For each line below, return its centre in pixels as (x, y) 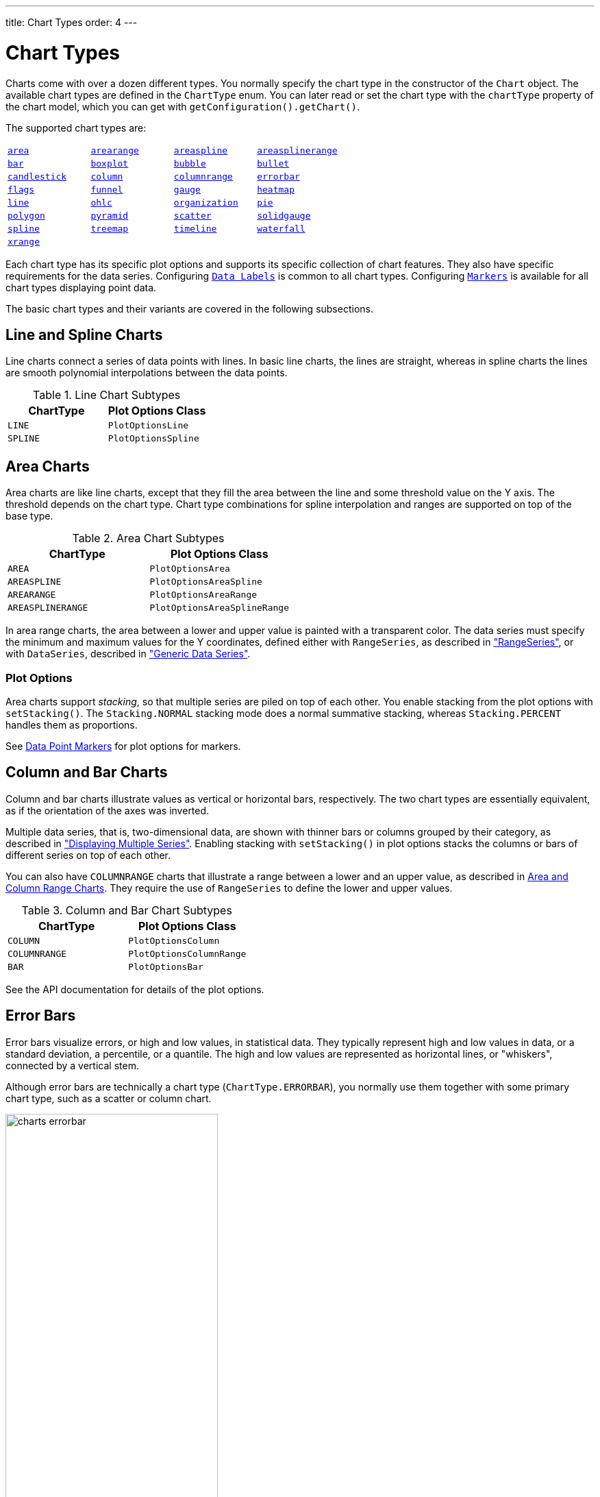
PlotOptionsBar (166, 966)
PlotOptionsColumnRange (187, 953)
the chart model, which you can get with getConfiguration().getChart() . (183, 106)
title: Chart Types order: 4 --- (72, 22)
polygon (26, 215)
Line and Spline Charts (84, 334)
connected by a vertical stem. (72, 1065)
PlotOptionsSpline (153, 439)
